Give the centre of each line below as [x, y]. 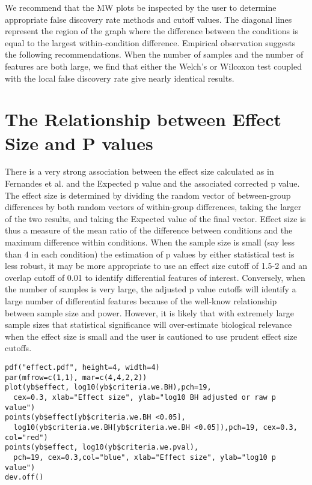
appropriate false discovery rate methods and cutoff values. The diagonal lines [148, 19]
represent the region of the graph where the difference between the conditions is [152, 31]
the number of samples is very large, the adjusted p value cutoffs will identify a [151, 289]
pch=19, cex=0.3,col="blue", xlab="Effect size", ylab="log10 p [145, 457]
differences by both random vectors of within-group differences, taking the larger [153, 207]
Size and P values [79, 143]
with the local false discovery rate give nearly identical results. [120, 78]
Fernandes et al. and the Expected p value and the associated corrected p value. [152, 183]
